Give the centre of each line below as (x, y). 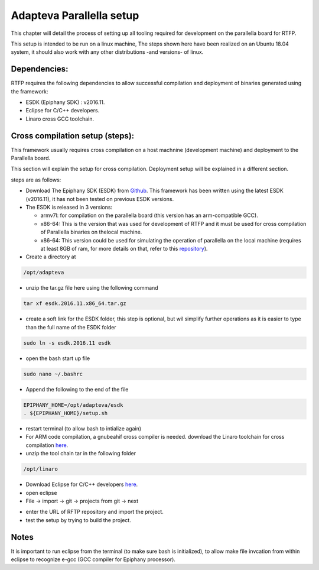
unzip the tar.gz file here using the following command (92, 288)
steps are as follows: (36, 180)
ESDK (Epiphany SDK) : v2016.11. (65, 102)
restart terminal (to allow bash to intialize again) (84, 429)
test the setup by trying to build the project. (78, 520)
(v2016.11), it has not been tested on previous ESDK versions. (100, 199)
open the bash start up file (58, 358)
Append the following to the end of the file (77, 389)
